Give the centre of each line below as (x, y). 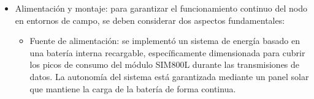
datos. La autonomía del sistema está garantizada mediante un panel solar (169, 76)
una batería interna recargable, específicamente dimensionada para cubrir (167, 52)
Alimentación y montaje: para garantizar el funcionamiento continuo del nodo (161, 8)
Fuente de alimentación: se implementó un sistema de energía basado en (165, 41)
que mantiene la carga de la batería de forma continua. (133, 88)
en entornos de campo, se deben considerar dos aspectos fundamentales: (150, 20)
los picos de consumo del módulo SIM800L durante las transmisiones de (165, 64)
